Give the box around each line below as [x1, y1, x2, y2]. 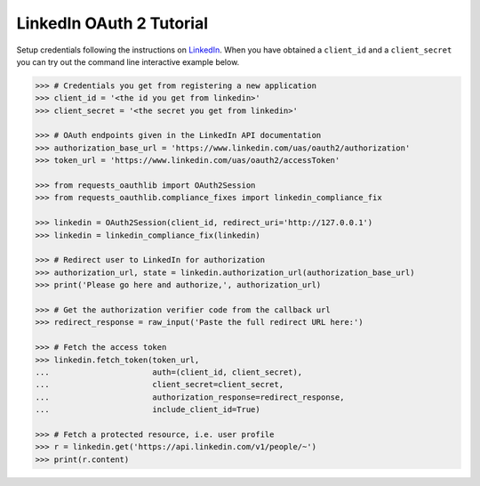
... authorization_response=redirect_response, [35, 392, 345, 402]
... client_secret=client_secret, [35, 379, 284, 390]
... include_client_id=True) [35, 405, 261, 415]
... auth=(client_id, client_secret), [35, 367, 303, 377]
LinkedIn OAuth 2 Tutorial [16, 13, 209, 33]
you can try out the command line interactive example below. [16, 56, 240, 67]
